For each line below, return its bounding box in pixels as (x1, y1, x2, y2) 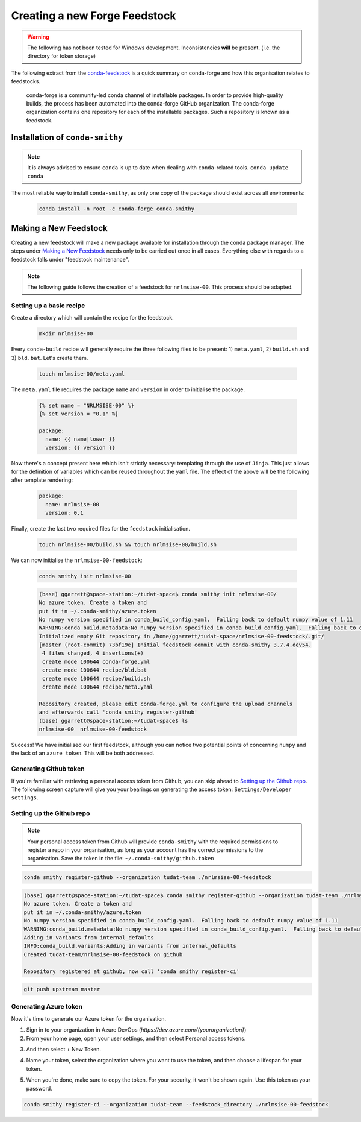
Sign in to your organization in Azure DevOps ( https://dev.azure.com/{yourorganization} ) (26, 1026, 247, 1033)
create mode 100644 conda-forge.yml (42, 658, 150, 665)
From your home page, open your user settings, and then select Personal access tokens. (26, 1035, 246, 1042)
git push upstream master (23, 986, 100, 993)
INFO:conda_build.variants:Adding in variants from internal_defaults (23, 942, 237, 950)
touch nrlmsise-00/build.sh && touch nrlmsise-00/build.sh (39, 541, 217, 548)
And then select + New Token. (26, 1045, 102, 1053)
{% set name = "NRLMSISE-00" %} (39, 402, 135, 409)
